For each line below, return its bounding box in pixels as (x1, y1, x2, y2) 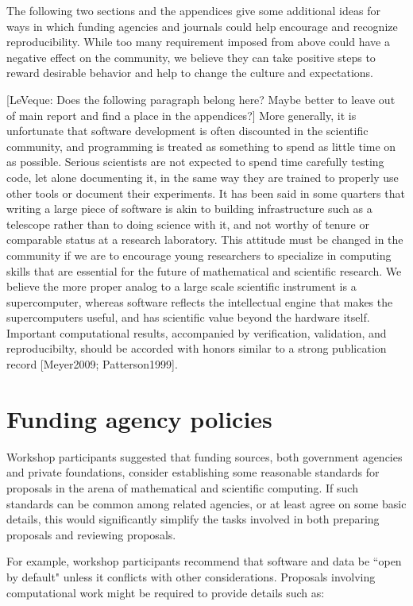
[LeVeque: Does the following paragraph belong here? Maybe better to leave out (6, 91, 396, 107)
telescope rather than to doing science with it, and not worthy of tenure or (6, 215, 369, 232)
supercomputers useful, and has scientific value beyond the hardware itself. (6, 309, 370, 326)
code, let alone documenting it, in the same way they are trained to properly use (6, 168, 399, 185)
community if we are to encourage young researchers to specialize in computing (6, 246, 392, 263)
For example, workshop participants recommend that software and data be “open (6, 553, 402, 569)
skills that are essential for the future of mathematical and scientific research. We (6, 262, 402, 279)
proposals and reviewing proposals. (6, 526, 176, 542)
